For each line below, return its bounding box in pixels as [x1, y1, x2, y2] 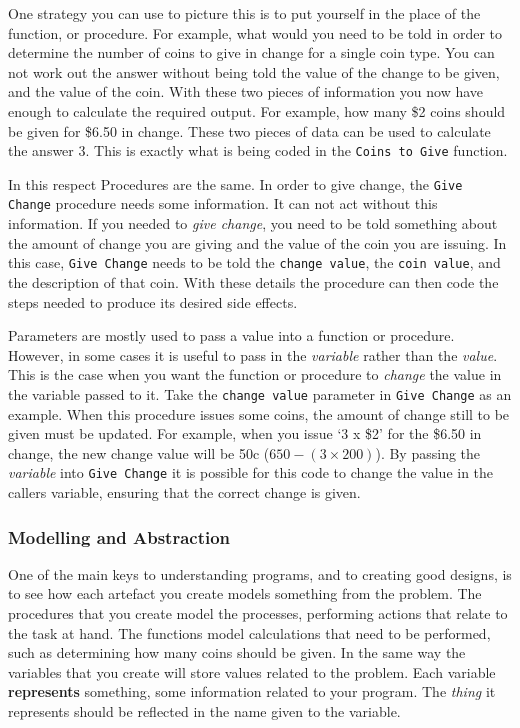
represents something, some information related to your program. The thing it [8, 681, 496, 702]
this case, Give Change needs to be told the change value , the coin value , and [8, 252, 501, 273]
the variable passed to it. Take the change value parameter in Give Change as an [8, 383, 512, 404]
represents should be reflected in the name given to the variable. [8, 701, 401, 721]
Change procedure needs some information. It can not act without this [8, 193, 438, 214]
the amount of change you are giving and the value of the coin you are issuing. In [8, 232, 507, 253]
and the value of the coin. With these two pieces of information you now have [8, 81, 484, 102]
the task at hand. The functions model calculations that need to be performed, [8, 622, 491, 643]
